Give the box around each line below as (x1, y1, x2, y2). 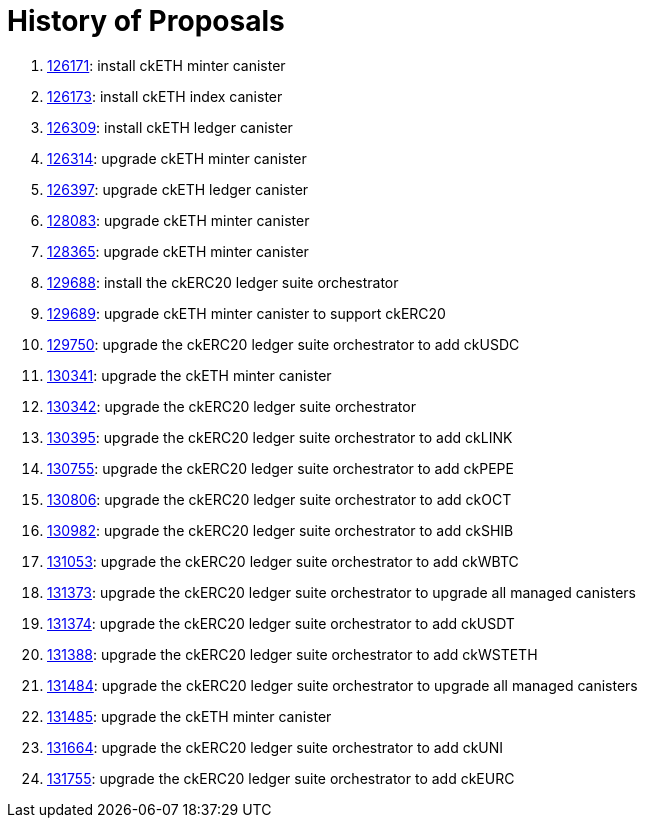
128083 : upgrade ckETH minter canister (47, 211, 310, 229)
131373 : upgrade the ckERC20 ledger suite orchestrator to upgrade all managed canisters (47, 583, 636, 601)
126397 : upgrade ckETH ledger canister (47, 180, 309, 198)
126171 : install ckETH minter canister (47, 56, 286, 74)
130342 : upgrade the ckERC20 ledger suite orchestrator (47, 397, 416, 415)
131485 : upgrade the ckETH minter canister (47, 707, 332, 725)
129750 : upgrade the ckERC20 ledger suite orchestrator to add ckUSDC (47, 335, 520, 353)
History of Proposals (7, 4, 285, 38)
